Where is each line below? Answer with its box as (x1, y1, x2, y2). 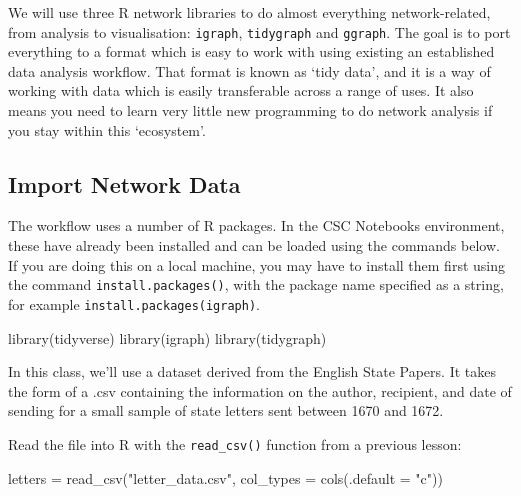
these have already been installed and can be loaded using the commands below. (8, 235, 500, 256)
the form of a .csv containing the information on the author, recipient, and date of (8, 380, 512, 401)
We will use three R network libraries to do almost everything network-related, (8, 2, 491, 22)
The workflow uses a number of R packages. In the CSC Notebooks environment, (8, 215, 505, 236)
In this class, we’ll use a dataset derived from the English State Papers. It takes (8, 361, 496, 382)
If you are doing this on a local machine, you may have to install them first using (8, 254, 505, 275)
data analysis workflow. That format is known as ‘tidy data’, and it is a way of (8, 60, 491, 81)
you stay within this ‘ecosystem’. (8, 119, 206, 140)
